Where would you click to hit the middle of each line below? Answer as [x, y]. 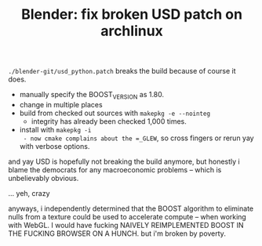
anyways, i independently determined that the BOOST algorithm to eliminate [131, 208]
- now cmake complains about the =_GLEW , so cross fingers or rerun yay [138, 138]
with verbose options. [55, 146]
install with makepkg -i [55, 129]
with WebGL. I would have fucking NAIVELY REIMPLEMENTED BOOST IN [126, 225]
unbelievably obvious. [44, 178]
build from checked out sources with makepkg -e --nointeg [115, 113]
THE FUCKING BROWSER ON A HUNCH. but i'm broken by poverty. [117, 233]
